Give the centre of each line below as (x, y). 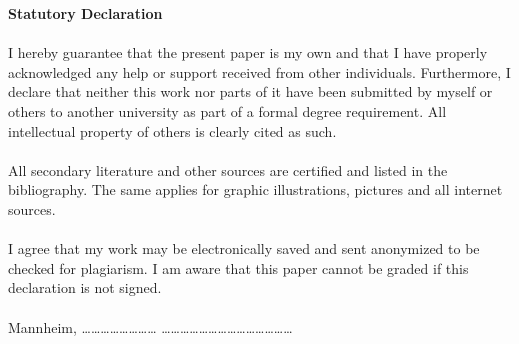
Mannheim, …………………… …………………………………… (150, 326)
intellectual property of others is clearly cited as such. (172, 130)
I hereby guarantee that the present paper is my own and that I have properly (248, 52)
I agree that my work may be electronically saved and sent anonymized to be (244, 248)
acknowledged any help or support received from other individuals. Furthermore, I (259, 71)
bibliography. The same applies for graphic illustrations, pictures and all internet (255, 189)
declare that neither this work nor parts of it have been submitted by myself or (250, 91)
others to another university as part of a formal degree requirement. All (227, 110)
